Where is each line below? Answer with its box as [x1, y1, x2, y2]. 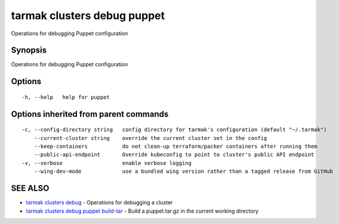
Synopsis [11, 45, 47, 55]
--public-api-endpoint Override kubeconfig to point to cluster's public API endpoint [33, 151, 315, 158]
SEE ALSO [11, 183, 50, 194]
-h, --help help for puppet [21, 94, 110, 101]
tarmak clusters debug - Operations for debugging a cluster [26, 199, 173, 206]
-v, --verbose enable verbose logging [21, 160, 192, 166]
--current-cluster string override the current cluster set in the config [33, 135, 267, 141]
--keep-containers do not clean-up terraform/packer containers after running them [33, 143, 318, 150]
